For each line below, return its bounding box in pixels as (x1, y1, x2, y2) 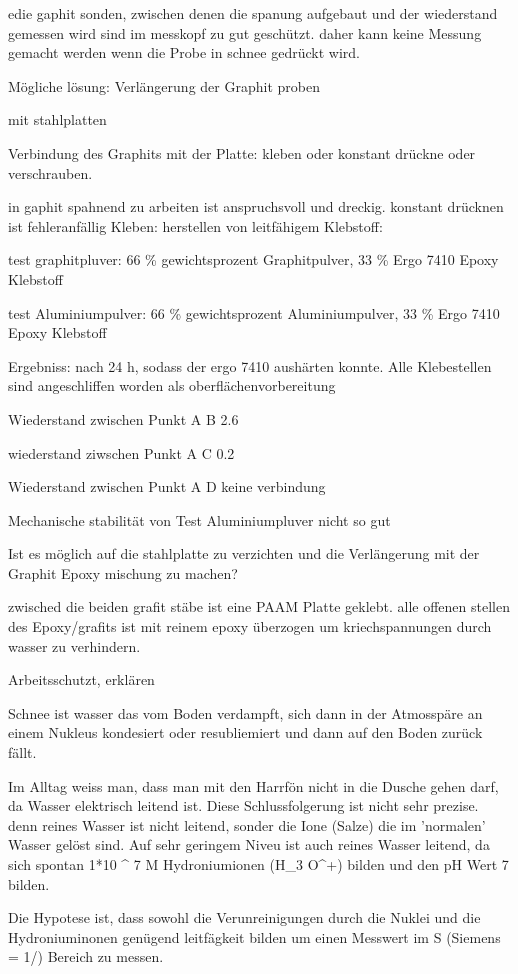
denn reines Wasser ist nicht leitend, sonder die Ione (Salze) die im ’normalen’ (8, 814, 486, 835)
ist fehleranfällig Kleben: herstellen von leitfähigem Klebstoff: (8, 215, 383, 236)
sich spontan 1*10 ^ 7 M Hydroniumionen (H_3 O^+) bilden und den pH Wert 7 (8, 854, 509, 874)
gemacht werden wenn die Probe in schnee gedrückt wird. (8, 42, 360, 63)
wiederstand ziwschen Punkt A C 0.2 (8, 442, 235, 463)
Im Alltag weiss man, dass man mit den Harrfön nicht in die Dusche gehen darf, (8, 775, 499, 796)
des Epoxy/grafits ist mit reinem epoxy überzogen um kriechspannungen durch (8, 616, 492, 637)
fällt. (8, 742, 37, 763)
